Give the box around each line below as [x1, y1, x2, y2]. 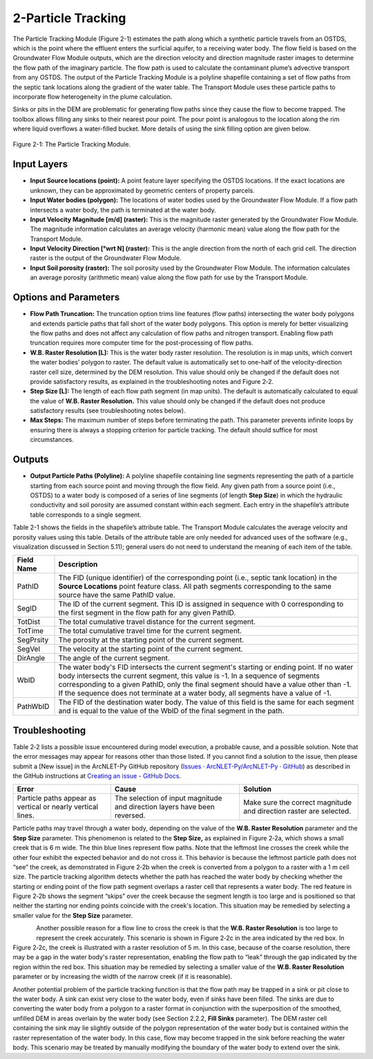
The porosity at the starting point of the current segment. [58, 635, 245, 645]
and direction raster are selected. [242, 807, 352, 816]
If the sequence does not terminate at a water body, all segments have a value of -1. [58, 688, 332, 698]
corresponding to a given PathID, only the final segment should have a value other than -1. [58, 680, 352, 690]
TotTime [17, 626, 44, 636]
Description [58, 560, 98, 569]
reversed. [114, 811, 146, 820]
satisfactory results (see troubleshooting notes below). [30, 407, 186, 415]
